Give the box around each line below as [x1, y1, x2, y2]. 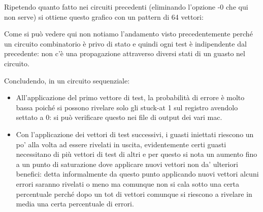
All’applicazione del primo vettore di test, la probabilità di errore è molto [16, 92, 245, 103]
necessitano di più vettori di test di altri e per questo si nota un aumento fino [16, 149, 257, 159]
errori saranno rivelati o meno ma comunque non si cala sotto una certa [16, 178, 239, 189]
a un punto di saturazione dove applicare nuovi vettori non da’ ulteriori [16, 158, 238, 169]
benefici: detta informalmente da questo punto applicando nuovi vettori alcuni [16, 168, 259, 179]
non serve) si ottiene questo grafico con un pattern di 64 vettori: [4, 11, 204, 22]
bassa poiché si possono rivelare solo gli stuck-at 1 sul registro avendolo [16, 102, 238, 112]
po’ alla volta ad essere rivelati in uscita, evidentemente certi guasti [16, 139, 226, 149]
